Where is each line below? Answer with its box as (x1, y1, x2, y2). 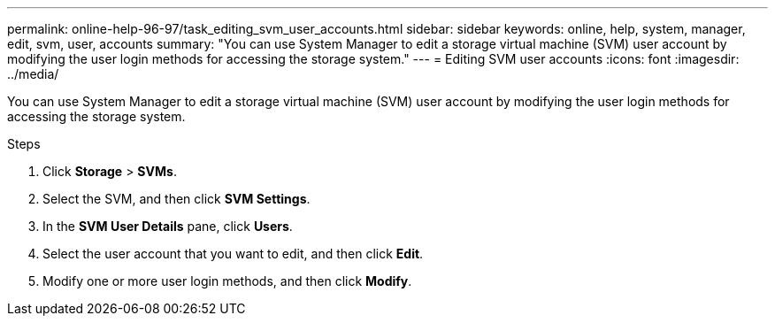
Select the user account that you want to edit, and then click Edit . (42, 246, 424, 261)
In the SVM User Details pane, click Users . (42, 219, 293, 234)
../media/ (7, 66, 59, 81)
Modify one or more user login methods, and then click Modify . (42, 273, 412, 288)
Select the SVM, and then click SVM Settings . (42, 191, 311, 206)
